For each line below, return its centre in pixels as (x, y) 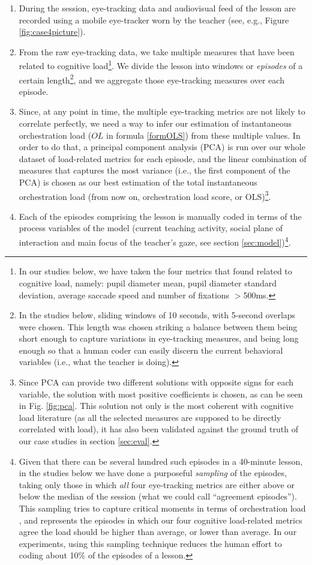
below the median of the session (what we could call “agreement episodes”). (158, 496)
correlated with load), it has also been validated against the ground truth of (158, 429)
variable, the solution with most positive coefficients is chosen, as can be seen (161, 394)
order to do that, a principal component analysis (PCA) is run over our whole (162, 147)
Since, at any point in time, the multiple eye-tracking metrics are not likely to (162, 111)
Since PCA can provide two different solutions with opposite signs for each (156, 382)
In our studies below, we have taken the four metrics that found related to (155, 271)
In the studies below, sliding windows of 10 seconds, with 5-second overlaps (157, 315)
